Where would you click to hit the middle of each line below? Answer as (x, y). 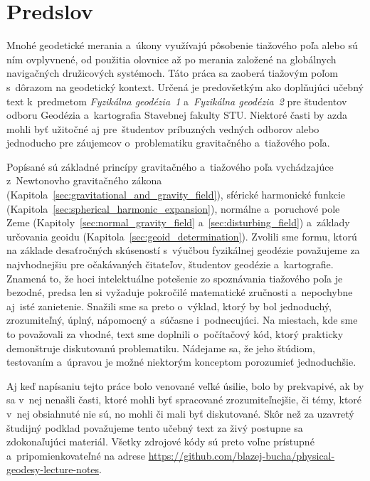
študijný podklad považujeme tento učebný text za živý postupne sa (155, 427)
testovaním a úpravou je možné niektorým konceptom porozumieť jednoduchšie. (181, 362)
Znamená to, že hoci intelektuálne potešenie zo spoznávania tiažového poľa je (175, 278)
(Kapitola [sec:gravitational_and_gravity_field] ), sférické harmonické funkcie (176, 195)
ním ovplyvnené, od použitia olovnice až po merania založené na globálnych (171, 59)
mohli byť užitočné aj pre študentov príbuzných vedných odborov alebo (163, 128)
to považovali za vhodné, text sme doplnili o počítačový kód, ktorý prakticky (175, 334)
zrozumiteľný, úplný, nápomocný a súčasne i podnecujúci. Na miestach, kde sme (182, 320)
